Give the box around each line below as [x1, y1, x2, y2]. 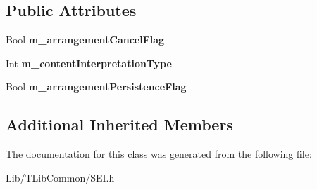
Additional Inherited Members [6, 114, 233, 135]
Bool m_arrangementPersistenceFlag [6, 79, 187, 94]
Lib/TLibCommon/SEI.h [6, 170, 115, 184]
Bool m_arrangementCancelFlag [6, 32, 165, 47]
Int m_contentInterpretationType [6, 55, 172, 70]
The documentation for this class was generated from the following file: [6, 147, 312, 161]
